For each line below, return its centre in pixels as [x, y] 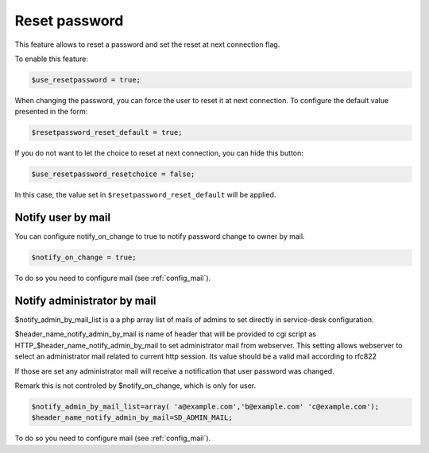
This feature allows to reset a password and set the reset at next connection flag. [147, 44]
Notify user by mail [63, 218]
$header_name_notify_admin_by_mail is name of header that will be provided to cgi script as [166, 334]
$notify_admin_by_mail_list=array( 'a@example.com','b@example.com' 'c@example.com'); [205, 406]
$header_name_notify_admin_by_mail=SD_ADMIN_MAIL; [132, 418]
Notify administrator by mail [85, 300]
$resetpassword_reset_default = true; [107, 132]
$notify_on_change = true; [84, 257]
